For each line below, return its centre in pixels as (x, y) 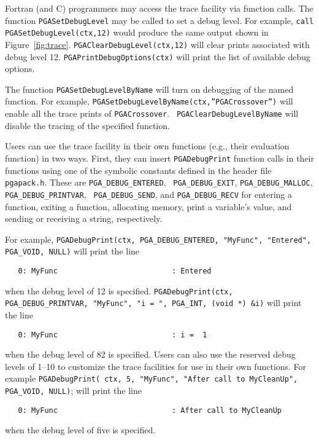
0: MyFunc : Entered (115, 271)
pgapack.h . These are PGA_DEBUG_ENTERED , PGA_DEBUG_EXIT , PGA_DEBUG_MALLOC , (159, 182)
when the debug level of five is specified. (80, 430)
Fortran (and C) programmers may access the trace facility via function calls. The (159, 8)
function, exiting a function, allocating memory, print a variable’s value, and (148, 206)
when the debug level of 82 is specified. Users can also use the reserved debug (150, 354)
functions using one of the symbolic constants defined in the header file (138, 170)
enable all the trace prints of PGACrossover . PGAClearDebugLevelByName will (152, 113)
